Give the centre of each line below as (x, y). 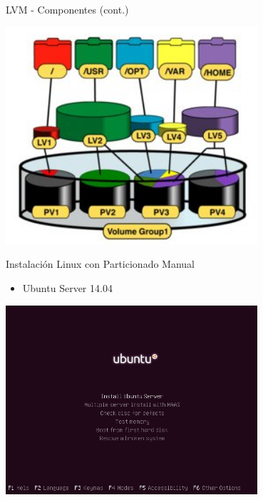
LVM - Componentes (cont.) (67, 9)
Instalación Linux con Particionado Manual (100, 264)
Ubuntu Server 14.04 (67, 288)
